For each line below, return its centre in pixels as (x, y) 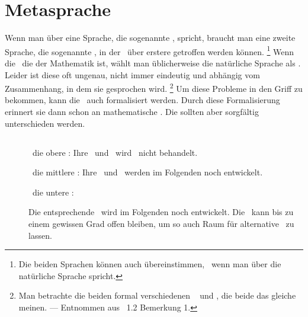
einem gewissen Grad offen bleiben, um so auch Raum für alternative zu (161, 223)
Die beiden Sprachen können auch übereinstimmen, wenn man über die (150, 264)
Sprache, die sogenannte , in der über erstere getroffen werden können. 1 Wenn (150, 50)
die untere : (53, 192)
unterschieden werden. (45, 123)
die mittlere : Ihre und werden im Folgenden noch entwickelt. (147, 172)
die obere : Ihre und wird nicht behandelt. (115, 152)
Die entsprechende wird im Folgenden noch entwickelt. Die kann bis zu (161, 212)
